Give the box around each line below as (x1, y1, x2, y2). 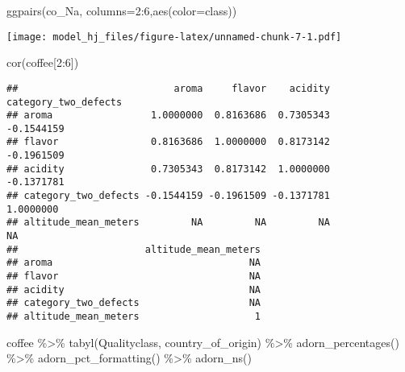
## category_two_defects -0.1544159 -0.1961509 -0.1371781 (6, 190, 330, 202)
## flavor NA (6, 271, 261, 283)
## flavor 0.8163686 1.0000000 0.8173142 (6, 136, 330, 148)
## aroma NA (6, 257, 261, 269)
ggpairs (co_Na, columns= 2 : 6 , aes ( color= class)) (6, 2, 237, 19)
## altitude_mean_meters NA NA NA (6, 217, 330, 229)
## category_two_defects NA (6, 297, 261, 309)
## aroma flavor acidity (6, 82, 330, 94)
